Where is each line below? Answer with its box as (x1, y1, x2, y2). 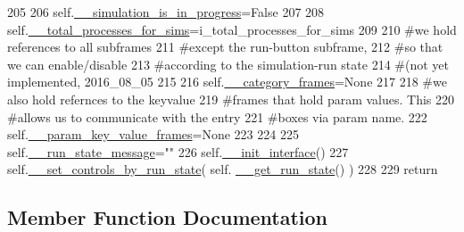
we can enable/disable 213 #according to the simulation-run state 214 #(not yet (7, 54, 449, 73)
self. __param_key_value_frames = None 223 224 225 (7, 125, 299, 144)
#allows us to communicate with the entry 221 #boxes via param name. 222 (7, 107, 427, 126)
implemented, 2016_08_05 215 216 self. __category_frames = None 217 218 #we (7, 72, 447, 91)
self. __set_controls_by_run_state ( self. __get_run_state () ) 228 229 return (7, 160, 438, 178)
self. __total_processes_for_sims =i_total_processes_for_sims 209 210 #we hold (7, 20, 457, 38)
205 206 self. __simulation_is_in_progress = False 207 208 (7, 3, 325, 21)
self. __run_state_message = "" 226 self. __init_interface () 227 (7, 142, 349, 161)
